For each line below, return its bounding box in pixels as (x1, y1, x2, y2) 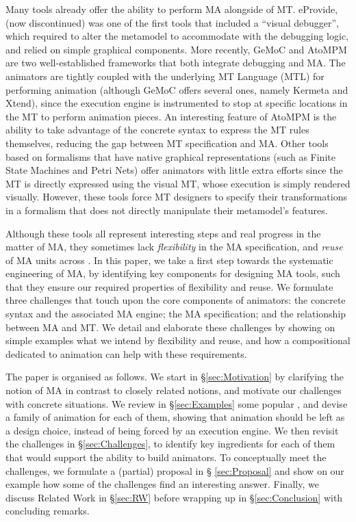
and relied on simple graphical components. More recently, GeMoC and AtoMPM (5, 42, 347, 56)
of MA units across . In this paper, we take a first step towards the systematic (5, 252, 333, 267)
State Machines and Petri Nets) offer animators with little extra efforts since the (5, 163, 343, 177)
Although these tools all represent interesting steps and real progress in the (5, 226, 321, 240)
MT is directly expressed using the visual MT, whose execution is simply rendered (5, 176, 351, 190)
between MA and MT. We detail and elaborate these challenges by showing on (5, 319, 335, 334)
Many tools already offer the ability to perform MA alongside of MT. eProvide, (5, 2, 338, 16)
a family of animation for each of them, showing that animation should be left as (5, 410, 345, 424)
